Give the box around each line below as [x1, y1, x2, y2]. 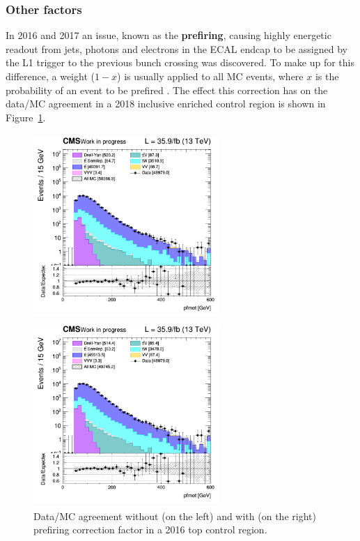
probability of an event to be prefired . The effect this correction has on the [6, 82, 328, 97]
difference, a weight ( [6, 69, 95, 83]
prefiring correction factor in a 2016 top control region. [33, 522, 267, 537]
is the [315, 69, 339, 83]
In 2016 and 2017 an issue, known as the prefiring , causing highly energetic [6, 28, 331, 43]
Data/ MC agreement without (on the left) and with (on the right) [33, 508, 316, 523]
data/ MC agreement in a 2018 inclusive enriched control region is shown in [6, 96, 326, 111]
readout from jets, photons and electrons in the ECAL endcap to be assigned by [6, 41, 347, 56]
